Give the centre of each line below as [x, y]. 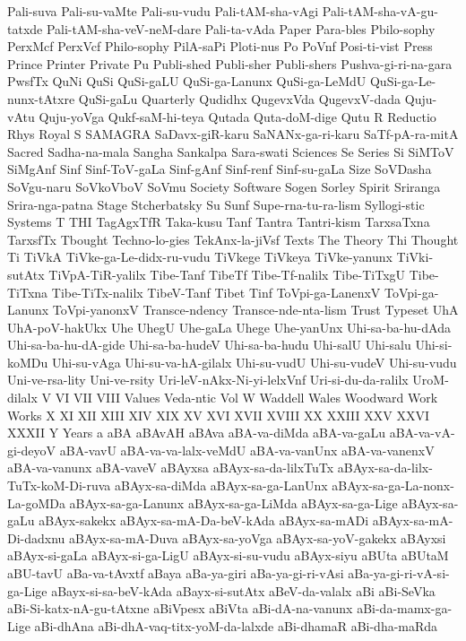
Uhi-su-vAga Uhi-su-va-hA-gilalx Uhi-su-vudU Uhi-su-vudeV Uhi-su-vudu [254, 362]
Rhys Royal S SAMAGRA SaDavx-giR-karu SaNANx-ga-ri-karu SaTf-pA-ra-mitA [233, 134]
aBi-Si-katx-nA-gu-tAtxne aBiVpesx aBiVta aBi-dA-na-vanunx [180, 608]
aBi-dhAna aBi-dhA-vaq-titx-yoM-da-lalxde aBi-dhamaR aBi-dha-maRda [236, 625]
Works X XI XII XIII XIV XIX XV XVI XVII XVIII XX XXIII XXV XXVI [219, 415]
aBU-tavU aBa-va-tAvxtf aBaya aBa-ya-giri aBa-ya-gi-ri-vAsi [176, 573]
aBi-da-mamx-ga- [405, 608]
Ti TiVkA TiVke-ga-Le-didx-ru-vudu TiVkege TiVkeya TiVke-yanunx [200, 257]
